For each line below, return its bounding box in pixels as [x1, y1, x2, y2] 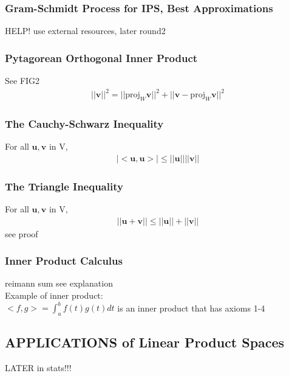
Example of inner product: [5, 289, 103, 302]
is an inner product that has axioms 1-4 [117, 301, 265, 314]
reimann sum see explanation [5, 277, 113, 290]
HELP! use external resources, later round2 [5, 24, 166, 37]
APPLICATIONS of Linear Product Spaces [5, 333, 285, 352]
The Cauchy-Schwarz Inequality [5, 116, 164, 131]
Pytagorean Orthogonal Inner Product [5, 50, 198, 65]
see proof [5, 227, 38, 240]
